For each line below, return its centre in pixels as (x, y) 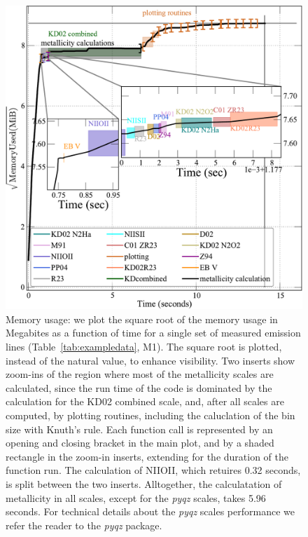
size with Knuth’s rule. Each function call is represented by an (139, 429)
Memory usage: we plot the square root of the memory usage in (142, 319)
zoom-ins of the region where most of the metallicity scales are (140, 374)
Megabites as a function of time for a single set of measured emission (153, 333)
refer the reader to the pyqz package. (84, 525)
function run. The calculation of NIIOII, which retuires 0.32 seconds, (153, 470)
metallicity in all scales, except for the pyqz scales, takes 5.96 (136, 497)
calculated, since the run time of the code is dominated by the (139, 387)
